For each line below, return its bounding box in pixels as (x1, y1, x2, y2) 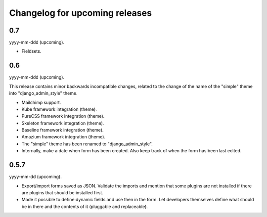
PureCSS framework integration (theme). (21, 113, 105, 119)
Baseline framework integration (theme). (21, 127, 104, 133)
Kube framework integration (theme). (21, 106, 97, 112)
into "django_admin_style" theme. (9, 90, 78, 96)
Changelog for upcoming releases (9, 7, 152, 18)
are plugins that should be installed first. (21, 189, 103, 195)
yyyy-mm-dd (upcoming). (9, 174, 62, 180)
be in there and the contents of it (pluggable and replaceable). (21, 203, 148, 210)
